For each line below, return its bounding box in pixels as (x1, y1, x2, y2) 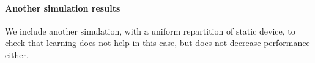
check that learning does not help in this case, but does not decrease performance (5, 36, 310, 49)
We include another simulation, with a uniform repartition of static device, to (5, 24, 295, 37)
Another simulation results (5, 1, 120, 14)
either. (5, 48, 29, 61)
